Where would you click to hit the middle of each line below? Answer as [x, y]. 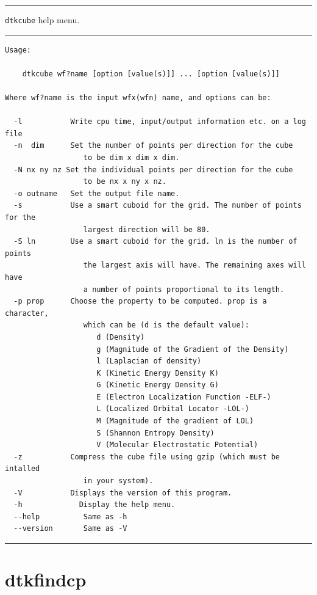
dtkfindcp [46, 579]
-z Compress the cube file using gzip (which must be [147, 457]
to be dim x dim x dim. [131, 158]
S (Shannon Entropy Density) [155, 433]
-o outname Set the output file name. [97, 193]
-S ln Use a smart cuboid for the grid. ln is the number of [155, 242]
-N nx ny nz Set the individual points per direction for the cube [153, 170]
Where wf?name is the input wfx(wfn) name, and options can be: [138, 98]
